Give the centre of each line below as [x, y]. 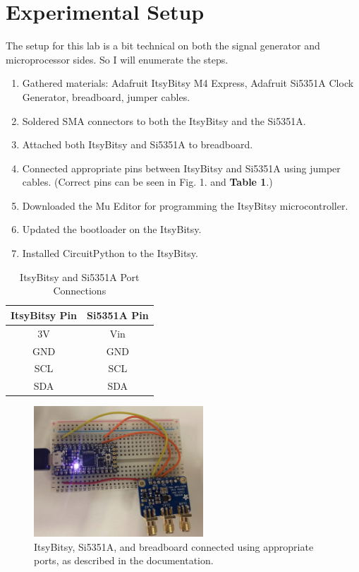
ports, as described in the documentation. [124, 560]
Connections [80, 291]
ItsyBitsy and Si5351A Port [80, 276]
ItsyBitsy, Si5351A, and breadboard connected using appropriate [174, 546]
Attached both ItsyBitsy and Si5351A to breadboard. [138, 144]
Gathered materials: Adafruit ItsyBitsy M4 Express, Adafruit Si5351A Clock [188, 83]
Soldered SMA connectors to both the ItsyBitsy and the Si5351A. [164, 120]
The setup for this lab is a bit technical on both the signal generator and [163, 46]
